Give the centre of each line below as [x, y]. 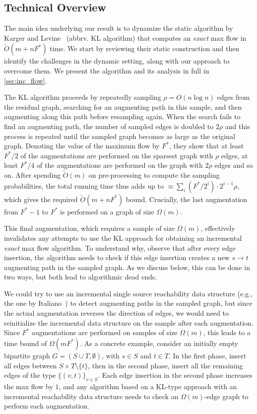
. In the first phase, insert [208, 355]
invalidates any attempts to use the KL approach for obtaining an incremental [123, 238]
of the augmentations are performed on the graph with [120, 165]
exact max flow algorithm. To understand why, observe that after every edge [120, 247]
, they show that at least [207, 146]
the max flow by [29, 386]
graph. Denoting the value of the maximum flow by [82, 146]
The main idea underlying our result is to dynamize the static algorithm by [119, 28]
